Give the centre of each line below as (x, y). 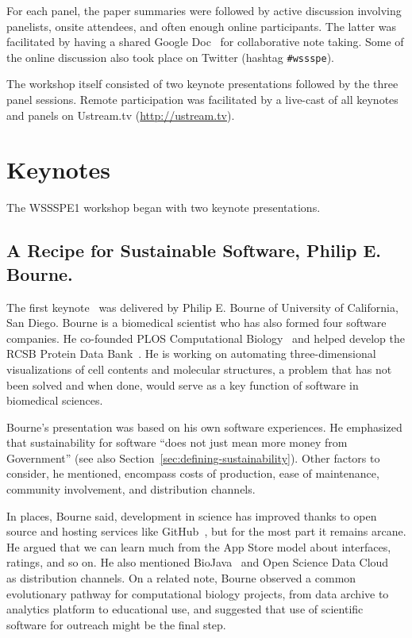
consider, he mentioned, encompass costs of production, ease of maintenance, (193, 473)
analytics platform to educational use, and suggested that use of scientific (185, 609)
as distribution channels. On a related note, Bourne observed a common (181, 578)
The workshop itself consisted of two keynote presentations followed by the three (202, 84)
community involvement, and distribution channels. (131, 489)
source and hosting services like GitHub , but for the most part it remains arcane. (206, 531)
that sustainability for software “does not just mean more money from (177, 442)
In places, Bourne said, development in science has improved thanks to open (192, 515)
